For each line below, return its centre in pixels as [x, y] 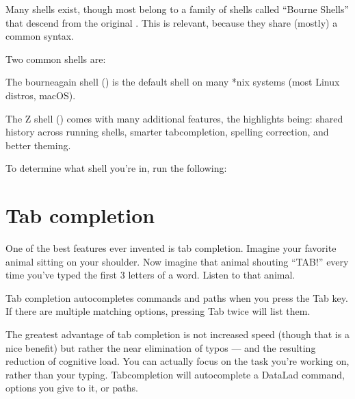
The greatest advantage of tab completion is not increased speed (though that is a [177, 334]
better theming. [38, 145]
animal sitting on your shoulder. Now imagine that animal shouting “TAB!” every [177, 261]
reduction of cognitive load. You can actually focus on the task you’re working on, [177, 361]
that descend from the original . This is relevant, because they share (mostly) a [172, 22]
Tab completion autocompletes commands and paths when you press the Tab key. [177, 297]
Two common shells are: [56, 59]
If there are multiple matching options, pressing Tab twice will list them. [158, 311]
